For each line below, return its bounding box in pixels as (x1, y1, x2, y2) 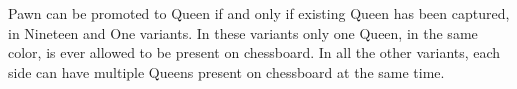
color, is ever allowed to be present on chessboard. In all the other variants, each (8, 42, 501, 63)
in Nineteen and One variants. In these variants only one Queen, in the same (8, 22, 478, 43)
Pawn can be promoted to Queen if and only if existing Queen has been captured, (8, 3, 510, 23)
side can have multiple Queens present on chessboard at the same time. (8, 61, 445, 82)
